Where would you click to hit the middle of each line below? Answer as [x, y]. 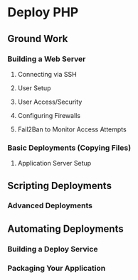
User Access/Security [50, 102]
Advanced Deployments [50, 205]
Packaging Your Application [57, 268]
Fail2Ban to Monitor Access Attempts [72, 129]
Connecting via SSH [47, 74]
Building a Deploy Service [53, 249]
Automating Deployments [65, 228]
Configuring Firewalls [49, 115]
